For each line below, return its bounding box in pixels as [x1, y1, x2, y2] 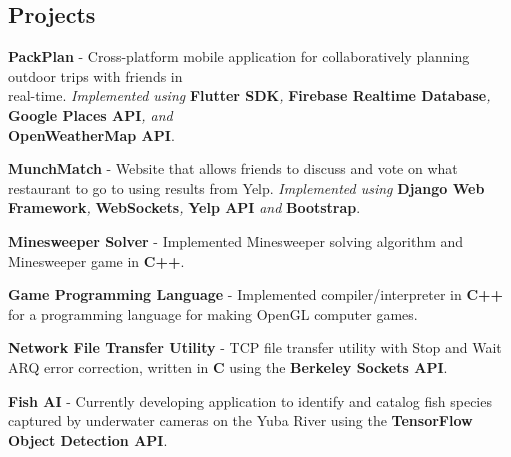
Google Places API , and [8, 104, 173, 125]
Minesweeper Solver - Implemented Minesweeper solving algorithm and [8, 230, 464, 251]
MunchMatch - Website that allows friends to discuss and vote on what [8, 158, 458, 179]
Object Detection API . [8, 429, 168, 450]
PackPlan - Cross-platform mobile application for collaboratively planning [8, 46, 470, 67]
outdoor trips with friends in [8, 65, 183, 86]
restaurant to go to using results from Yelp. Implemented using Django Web [8, 177, 485, 198]
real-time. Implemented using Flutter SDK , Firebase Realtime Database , [8, 85, 491, 106]
